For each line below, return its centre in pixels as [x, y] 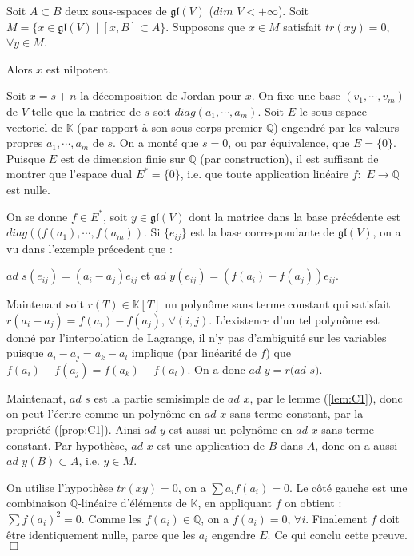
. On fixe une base [296, 95]
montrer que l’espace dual [70, 174]
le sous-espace [333, 111]
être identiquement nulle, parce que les [101, 534]
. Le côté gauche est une [348, 487]
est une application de [211, 445]
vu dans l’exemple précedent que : [90, 248]
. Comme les [111, 518]
